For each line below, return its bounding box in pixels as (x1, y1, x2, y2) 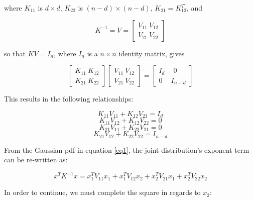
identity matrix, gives (118, 48, 185, 58)
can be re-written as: (4, 154, 68, 165)
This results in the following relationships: (4, 93, 134, 104)
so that (4, 48, 26, 58)
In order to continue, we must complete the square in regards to (4, 187, 201, 197)
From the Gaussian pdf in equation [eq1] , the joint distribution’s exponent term (4, 144, 249, 155)
